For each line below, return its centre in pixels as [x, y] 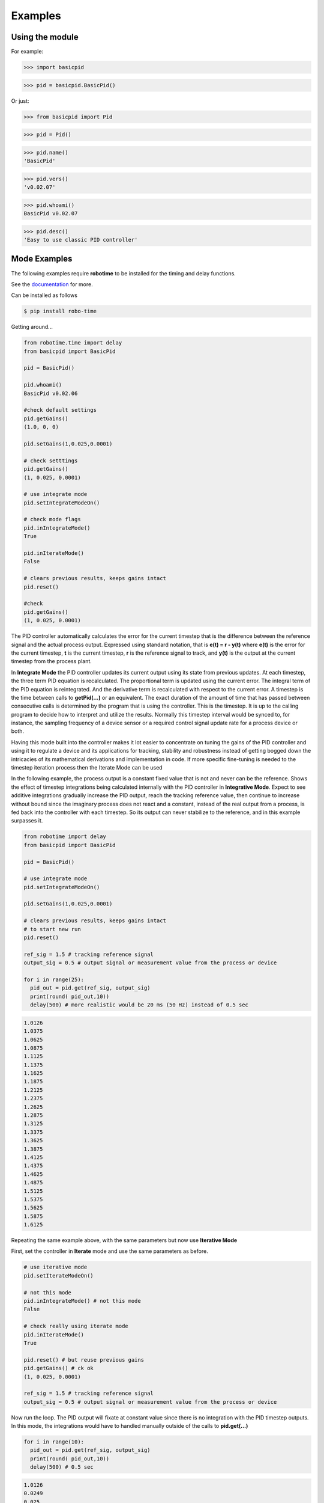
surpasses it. [27, 821]
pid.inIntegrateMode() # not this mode [82, 1301]
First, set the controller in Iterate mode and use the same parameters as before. [109, 1251]
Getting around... [32, 327]
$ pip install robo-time [60, 311]
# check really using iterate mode [76, 1326]
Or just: [20, 101]
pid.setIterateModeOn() [59, 1275]
